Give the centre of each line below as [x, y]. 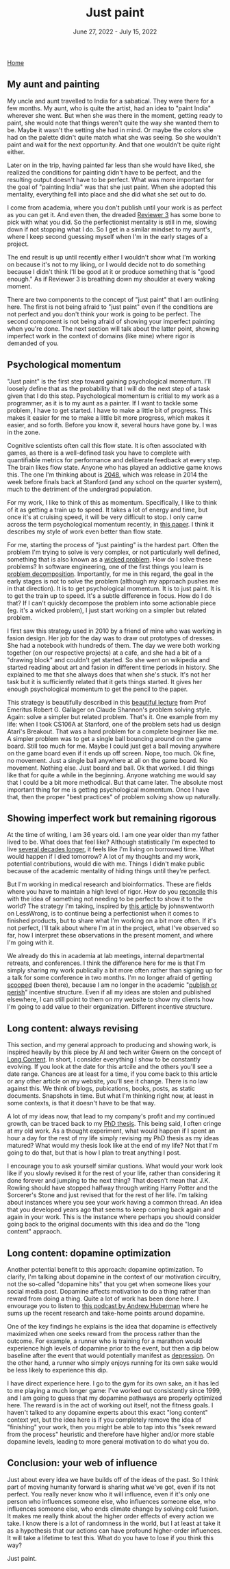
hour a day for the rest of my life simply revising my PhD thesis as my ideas [113, 1138]
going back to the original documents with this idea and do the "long [104, 1225]
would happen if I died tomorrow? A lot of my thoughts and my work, [104, 857]
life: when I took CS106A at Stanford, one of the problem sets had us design [114, 724]
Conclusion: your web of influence [82, 1463]
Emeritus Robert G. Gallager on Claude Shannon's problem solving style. [110, 710]
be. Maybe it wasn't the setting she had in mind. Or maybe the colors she [110, 130]
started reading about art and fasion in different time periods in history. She [113, 667]
